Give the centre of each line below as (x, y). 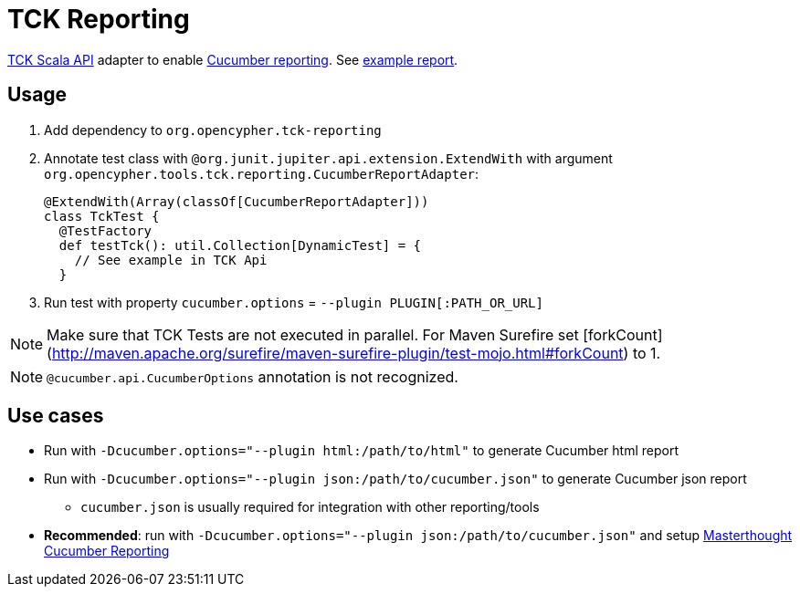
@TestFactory (105, 230)
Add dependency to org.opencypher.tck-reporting (213, 130)
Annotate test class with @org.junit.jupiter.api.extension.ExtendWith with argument (328, 158)
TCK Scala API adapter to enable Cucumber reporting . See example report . (233, 59)
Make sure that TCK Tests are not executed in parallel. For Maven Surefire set (313, 334)
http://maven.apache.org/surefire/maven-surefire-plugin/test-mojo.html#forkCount (337, 353)
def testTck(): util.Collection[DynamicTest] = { (240, 245)
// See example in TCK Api (171, 260)
